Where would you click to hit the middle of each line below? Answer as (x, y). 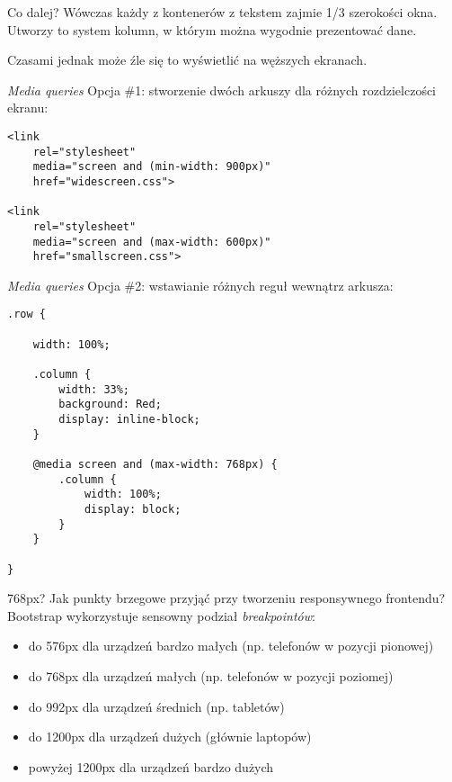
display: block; (133, 509)
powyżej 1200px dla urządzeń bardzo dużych (151, 766)
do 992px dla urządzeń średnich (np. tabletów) (156, 706)
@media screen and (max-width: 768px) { (155, 465)
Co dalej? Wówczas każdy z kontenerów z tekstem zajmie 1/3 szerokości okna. (222, 12)
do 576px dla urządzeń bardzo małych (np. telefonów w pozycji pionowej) (231, 646)
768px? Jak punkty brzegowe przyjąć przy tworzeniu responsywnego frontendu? (226, 598)
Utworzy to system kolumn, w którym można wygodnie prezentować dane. (212, 29)
